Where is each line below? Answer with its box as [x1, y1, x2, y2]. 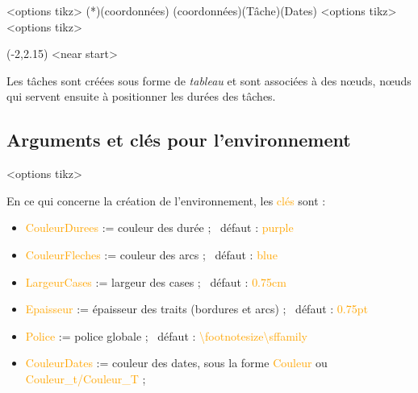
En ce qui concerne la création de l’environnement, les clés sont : [6, 192, 326, 209]
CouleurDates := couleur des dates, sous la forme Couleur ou [25, 354, 328, 371]
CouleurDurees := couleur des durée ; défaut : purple [25, 219, 294, 236]
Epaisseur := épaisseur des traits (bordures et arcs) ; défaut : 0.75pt [25, 300, 368, 317]
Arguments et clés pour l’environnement [6, 127, 351, 152]
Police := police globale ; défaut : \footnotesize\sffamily [25, 327, 307, 344]
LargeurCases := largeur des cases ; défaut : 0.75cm [25, 273, 286, 290]
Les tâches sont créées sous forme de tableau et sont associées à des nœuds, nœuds [6, 72, 412, 89]
